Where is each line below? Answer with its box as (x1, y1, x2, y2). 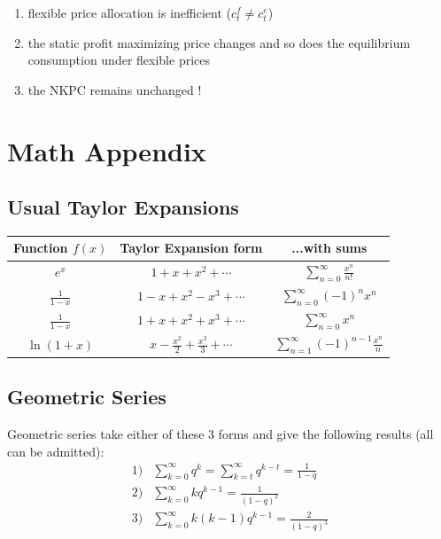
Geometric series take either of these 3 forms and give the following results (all (7, 424, 434, 442)
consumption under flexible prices (27, 51, 210, 69)
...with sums (291, 238, 367, 257)
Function (13, 238, 68, 257)
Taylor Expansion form (120, 238, 263, 257)
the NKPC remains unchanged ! (27, 80, 202, 98)
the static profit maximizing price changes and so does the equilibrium (27, 33, 411, 51)
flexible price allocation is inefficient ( (27, 4, 231, 21)
